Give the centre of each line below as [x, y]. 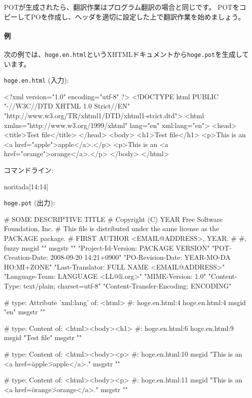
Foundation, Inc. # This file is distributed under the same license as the [112, 228]
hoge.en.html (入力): [36, 80]
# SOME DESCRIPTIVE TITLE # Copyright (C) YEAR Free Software [113, 219]
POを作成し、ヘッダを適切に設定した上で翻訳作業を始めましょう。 [138, 16]
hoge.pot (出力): [29, 203]
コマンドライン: [29, 170]
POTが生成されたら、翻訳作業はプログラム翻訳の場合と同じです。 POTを [122, 7]
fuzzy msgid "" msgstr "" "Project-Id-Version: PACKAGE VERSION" [107, 247]
